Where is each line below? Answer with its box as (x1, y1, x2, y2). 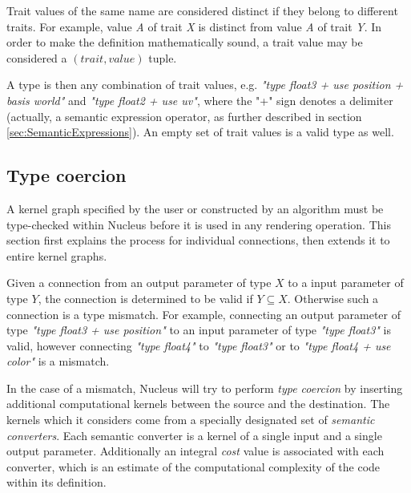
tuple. (148, 49, 177, 66)
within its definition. (6, 474, 107, 491)
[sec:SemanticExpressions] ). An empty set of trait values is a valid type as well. (6, 123, 394, 140)
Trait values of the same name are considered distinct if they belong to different (6, 2, 398, 18)
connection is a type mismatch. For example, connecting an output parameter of (6, 305, 401, 322)
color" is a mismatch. (6, 353, 110, 370)
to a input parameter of (288, 274, 404, 291)
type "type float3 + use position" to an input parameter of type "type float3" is (6, 321, 392, 338)
